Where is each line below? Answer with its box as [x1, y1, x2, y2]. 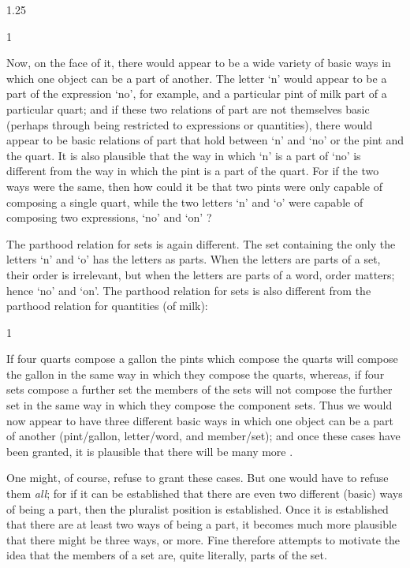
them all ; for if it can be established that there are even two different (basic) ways [6, 485, 403, 502]
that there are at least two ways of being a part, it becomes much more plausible [6, 516, 397, 532]
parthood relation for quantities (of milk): [6, 297, 208, 314]
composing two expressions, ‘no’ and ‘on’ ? [6, 209, 212, 226]
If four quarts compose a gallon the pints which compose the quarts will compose [6, 350, 398, 367]
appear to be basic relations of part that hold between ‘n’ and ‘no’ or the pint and [6, 132, 404, 148]
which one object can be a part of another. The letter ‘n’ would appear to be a [6, 69, 387, 86]
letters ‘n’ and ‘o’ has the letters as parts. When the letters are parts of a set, [6, 251, 381, 267]
